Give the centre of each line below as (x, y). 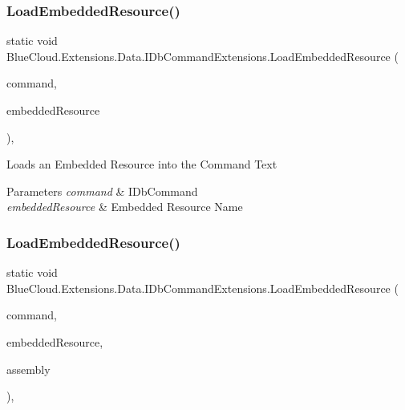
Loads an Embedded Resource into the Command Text (142, 164)
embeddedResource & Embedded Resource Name (125, 207)
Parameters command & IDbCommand (102, 191)
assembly (28, 369)
